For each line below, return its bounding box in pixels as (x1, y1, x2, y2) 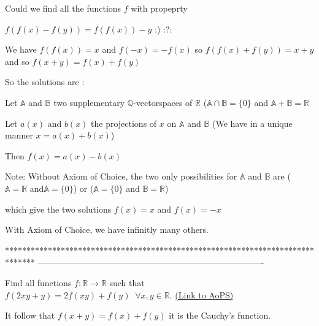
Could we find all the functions (5, 2, 121, 14)
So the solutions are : (5, 75, 85, 88)
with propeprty (131, 2, 188, 14)
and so (5, 55, 29, 67)
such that (109, 276, 145, 289)
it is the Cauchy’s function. (169, 309, 271, 322)
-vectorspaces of (133, 96, 193, 108)
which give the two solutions (5, 202, 112, 215)
